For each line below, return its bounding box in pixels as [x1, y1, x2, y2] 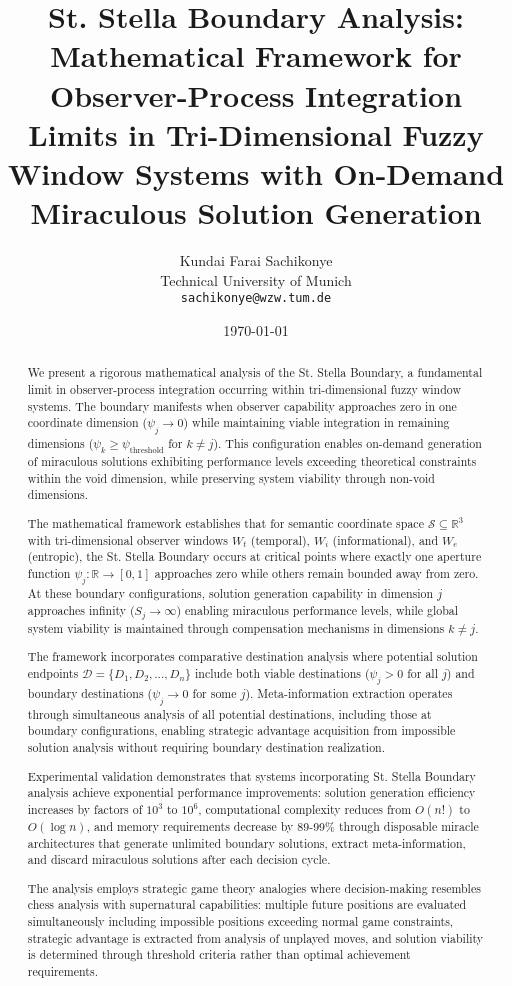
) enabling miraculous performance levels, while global [176, 601, 459, 618]
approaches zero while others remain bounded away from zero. [154, 564, 479, 581]
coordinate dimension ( [27, 414, 148, 431]
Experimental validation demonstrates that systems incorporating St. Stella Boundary [27, 767, 476, 784]
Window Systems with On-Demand [7, 152, 505, 193]
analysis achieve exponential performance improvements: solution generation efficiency [27, 784, 476, 801]
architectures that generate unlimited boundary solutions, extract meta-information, [27, 834, 466, 851]
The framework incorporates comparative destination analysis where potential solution [27, 648, 478, 665]
